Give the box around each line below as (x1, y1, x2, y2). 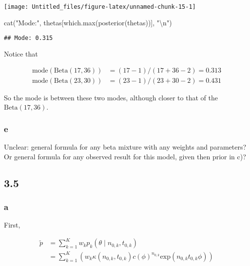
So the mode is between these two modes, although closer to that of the (4, 92, 218, 102)
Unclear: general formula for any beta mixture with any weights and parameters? (4, 141, 247, 152)
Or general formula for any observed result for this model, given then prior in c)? (4, 151, 246, 161)
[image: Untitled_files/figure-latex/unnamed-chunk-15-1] (4, 3, 196, 10)
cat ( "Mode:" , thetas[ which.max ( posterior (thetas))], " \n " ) (4, 17, 172, 27)
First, (4, 220, 20, 230)
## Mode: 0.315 (4, 35, 53, 42)
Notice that (4, 48, 38, 58)
